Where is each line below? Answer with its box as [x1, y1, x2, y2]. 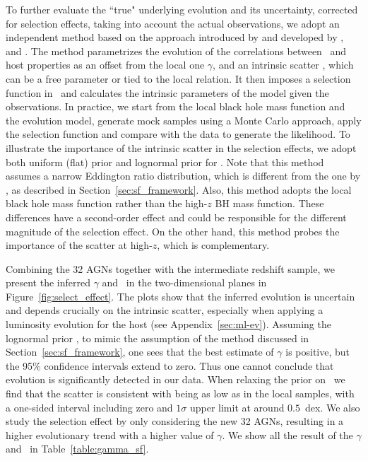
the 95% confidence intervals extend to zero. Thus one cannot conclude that [6, 358, 334, 373]
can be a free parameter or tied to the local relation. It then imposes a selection [6, 71, 351, 86]
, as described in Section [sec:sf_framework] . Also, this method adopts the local [6, 182, 352, 197]
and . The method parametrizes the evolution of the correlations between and [6, 43, 347, 58]
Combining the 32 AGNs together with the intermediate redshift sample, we [6, 261, 335, 276]
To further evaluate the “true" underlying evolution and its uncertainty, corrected [6, 2, 358, 16]
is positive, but [285, 344, 350, 359]
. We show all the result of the [222, 427, 353, 442]
